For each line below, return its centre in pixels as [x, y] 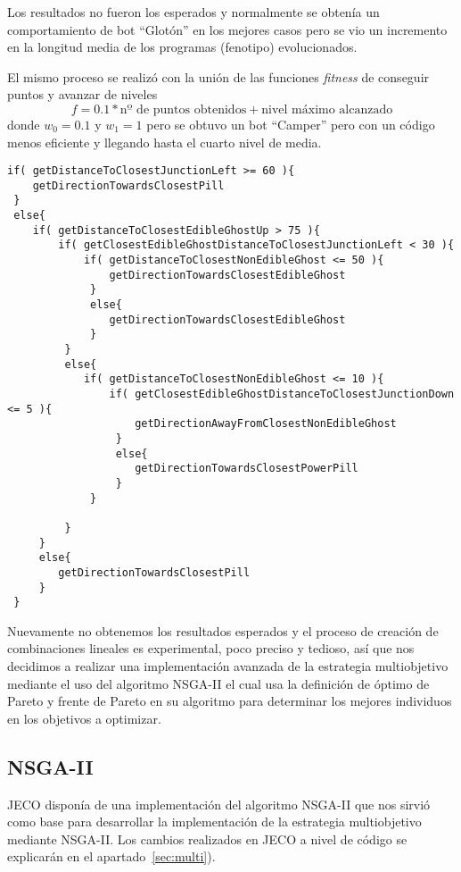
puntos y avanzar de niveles [82, 94]
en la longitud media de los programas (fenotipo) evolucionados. [182, 47]
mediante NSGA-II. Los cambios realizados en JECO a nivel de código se [207, 838]
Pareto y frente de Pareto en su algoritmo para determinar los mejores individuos [230, 701]
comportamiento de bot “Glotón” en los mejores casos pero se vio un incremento [227, 29]
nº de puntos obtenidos [183, 109]
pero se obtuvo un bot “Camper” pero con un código [291, 124]
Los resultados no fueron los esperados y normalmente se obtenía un [193, 12]
